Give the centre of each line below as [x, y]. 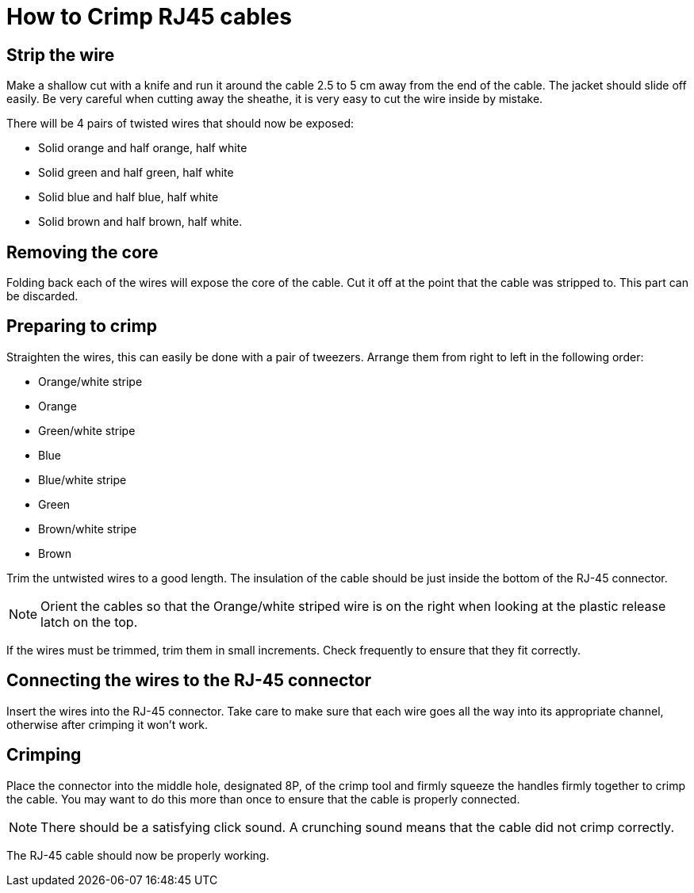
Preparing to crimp [82, 326]
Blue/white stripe [82, 479]
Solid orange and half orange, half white [143, 148]
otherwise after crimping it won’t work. [107, 724]
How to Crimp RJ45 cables [149, 17]
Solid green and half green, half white [136, 173]
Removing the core [82, 252]
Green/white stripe [87, 430]
